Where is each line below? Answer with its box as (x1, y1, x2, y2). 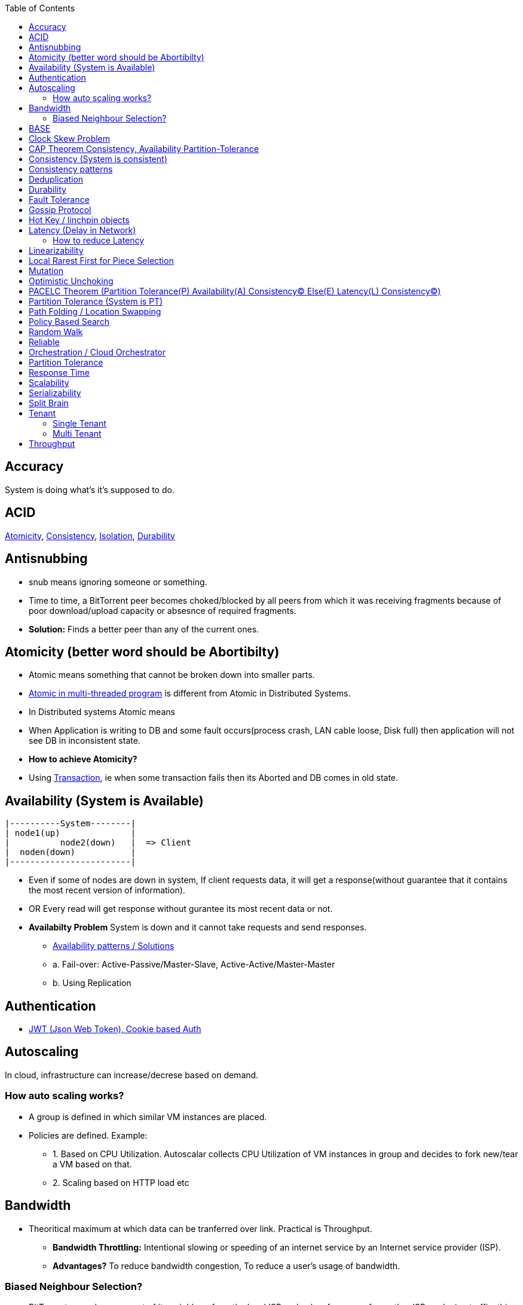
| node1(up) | (5, 828, 136, 838)
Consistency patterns (29, 164, 113, 174)
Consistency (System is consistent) (29, 154, 167, 164)
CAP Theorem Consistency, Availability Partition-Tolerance (29, 144, 259, 154)
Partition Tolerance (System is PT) (29, 296, 163, 306)
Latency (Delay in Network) (29, 225, 136, 235)
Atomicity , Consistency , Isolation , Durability (5, 530, 175, 541)
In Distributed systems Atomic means (29, 707, 175, 717)
